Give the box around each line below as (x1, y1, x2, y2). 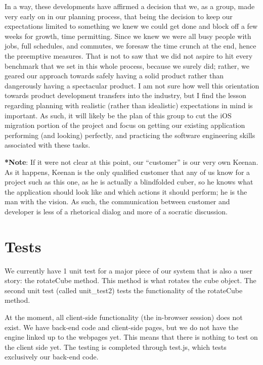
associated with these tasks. (5, 140, 91, 150)
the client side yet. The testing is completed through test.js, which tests (5, 341, 227, 352)
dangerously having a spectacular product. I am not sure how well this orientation (5, 80, 259, 90)
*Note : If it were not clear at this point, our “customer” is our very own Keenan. (5, 156, 258, 167)
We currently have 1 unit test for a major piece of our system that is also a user (5, 265, 252, 276)
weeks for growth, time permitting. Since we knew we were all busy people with (5, 30, 251, 41)
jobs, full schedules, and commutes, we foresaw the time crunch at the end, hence (5, 40, 256, 51)
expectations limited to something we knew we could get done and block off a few (5, 21, 258, 31)
